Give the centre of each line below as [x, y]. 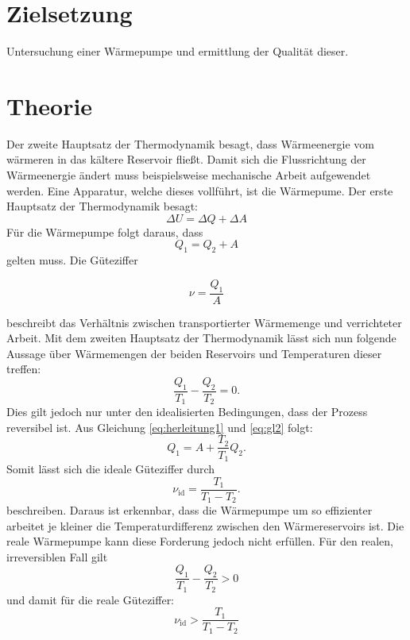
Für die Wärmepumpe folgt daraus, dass [105, 231]
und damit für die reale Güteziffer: [91, 599]
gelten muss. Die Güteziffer [72, 260]
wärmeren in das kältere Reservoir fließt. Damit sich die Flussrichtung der [186, 159]
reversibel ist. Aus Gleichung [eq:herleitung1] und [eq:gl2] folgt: [160, 427]
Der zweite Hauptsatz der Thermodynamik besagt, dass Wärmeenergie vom [191, 143]
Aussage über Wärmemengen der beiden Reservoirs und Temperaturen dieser [194, 353]
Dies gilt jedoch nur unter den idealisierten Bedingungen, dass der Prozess [187, 412]
